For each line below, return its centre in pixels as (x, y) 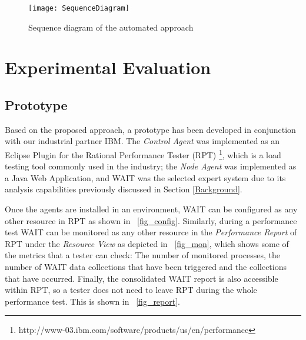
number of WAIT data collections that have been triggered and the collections (146, 267)
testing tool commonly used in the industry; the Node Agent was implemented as (151, 166)
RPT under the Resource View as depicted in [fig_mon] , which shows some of (147, 243)
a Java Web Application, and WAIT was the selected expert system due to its (145, 177)
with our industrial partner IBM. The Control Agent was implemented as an (142, 141)
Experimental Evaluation (108, 67)
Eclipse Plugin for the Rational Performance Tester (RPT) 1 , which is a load (143, 154)
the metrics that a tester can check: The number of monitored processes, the (142, 255)
